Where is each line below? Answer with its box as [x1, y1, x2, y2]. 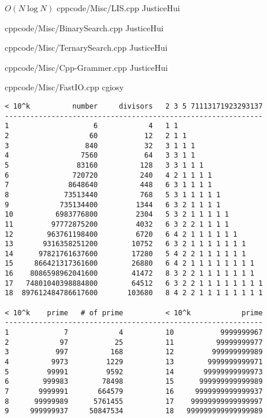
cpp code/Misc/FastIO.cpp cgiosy [5, 81, 124, 93]
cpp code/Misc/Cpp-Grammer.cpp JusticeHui [5, 61, 168, 73]
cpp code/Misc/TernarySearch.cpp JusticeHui [5, 41, 168, 54]
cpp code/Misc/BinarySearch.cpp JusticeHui [5, 21, 164, 34]
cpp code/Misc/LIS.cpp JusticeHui [56, 2, 180, 14]
